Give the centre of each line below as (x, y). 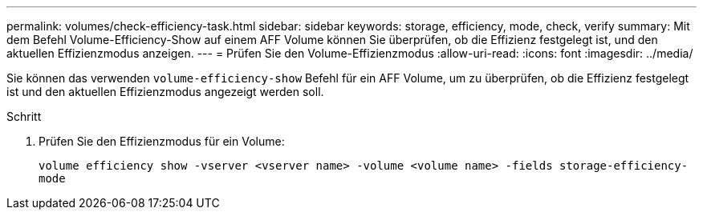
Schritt (24, 116)
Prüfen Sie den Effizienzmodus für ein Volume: (162, 141)
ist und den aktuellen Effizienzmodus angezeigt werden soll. (165, 92)
